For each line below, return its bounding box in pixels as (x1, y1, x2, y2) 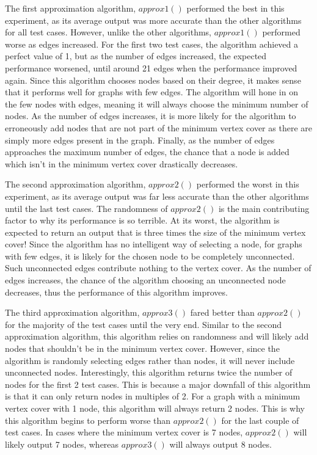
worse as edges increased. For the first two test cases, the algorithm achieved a (5, 37, 299, 50)
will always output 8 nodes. (169, 437, 272, 450)
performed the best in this (186, 2, 285, 14)
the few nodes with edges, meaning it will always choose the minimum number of (5, 97, 308, 110)
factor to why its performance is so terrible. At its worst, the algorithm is (5, 214, 280, 227)
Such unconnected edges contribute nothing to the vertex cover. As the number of (5, 261, 312, 274)
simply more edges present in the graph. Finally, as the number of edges (5, 133, 275, 146)
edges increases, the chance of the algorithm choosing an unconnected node (5, 274, 286, 286)
